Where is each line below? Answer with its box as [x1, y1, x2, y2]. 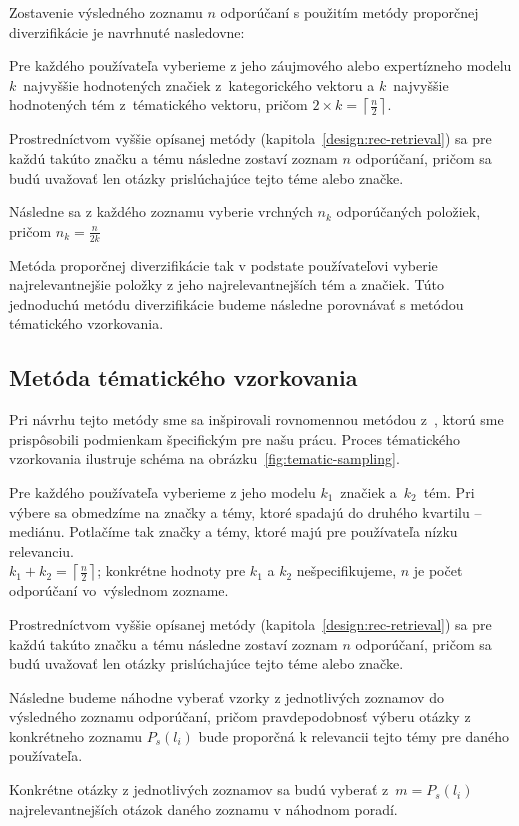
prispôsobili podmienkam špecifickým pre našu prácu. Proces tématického [9, 428, 461, 449]
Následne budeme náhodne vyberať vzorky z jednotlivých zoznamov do [9, 686, 444, 707]
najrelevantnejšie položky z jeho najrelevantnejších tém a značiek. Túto [9, 274, 444, 295]
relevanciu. [9, 540, 74, 561]
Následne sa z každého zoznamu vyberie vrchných [9, 201, 313, 222]
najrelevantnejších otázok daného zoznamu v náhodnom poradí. [9, 798, 398, 819]
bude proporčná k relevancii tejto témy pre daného [198, 725, 510, 746]
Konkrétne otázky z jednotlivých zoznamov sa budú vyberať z [9, 779, 389, 800]
